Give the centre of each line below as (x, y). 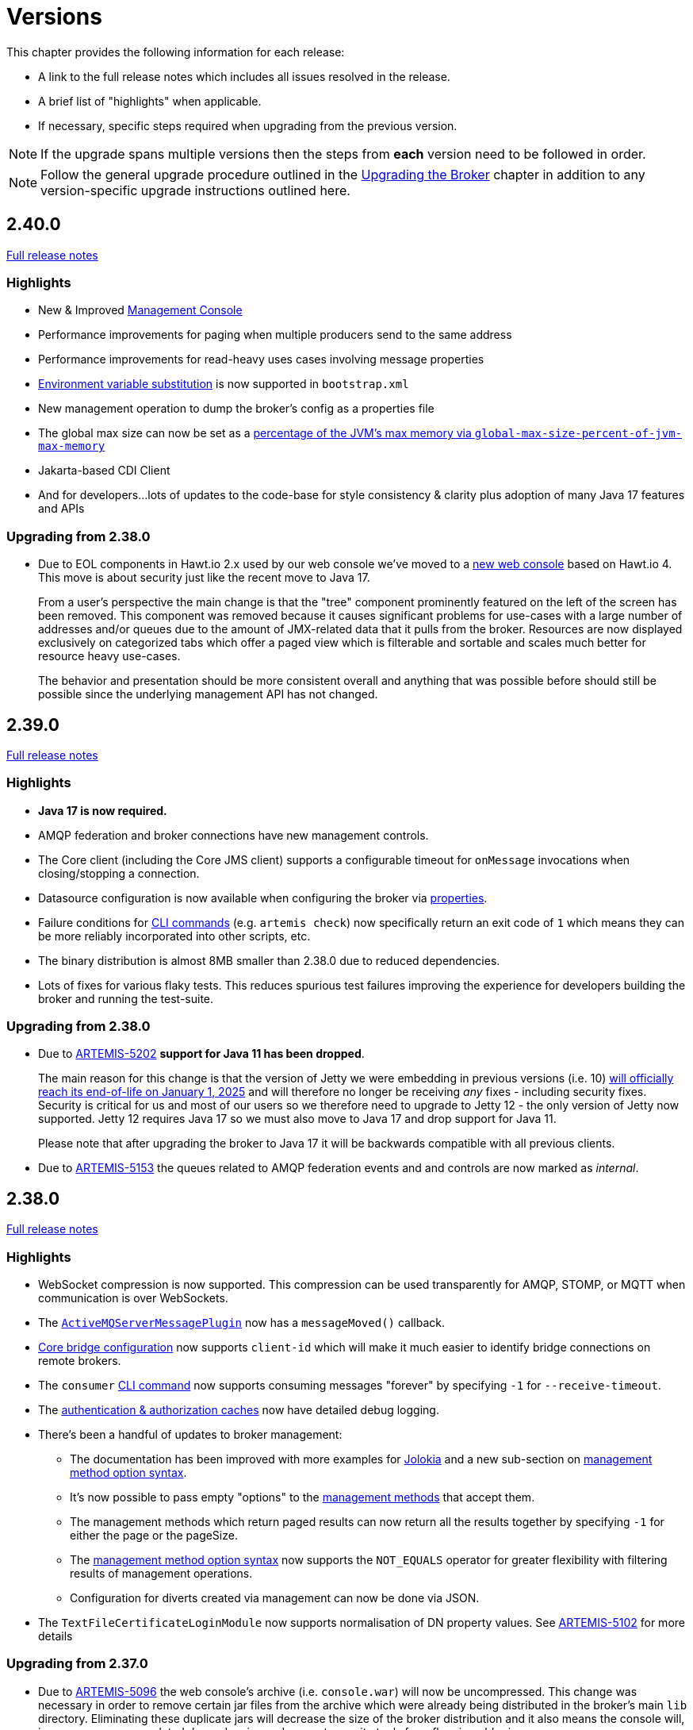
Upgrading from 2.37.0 (77, 1664)
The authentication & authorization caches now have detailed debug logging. (239, 1410)
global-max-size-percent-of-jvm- (578, 434)
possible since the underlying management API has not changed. (208, 694)
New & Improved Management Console (140, 310)
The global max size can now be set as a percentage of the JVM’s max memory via (255, 433)
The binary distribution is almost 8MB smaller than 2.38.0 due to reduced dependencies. (269, 960)
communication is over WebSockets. (133, 1298)
